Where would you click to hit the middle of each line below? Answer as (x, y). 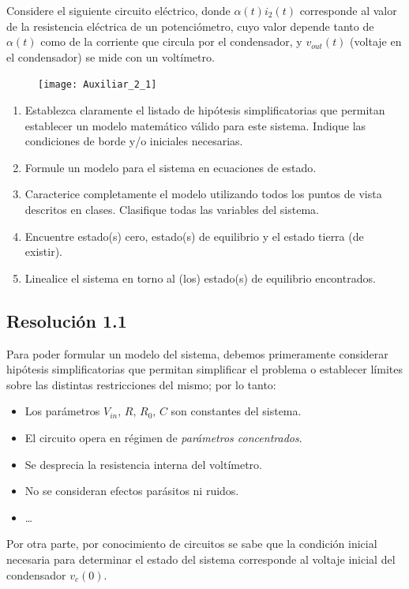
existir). (43, 251)
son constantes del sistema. (236, 411)
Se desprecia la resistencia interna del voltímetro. (143, 464)
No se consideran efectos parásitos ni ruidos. (132, 491)
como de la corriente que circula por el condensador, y (171, 41)
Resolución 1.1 (67, 320)
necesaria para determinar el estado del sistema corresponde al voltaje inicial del (201, 559)
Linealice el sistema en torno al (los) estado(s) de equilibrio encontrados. (200, 278)
